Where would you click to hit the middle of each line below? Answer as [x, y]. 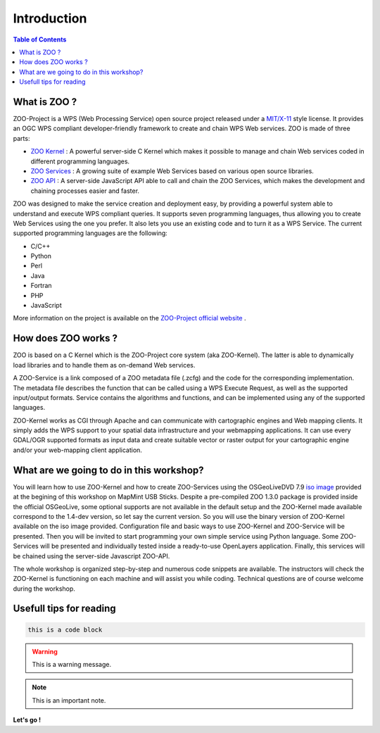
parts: [21, 138]
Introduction [50, 18]
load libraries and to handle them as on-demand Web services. [104, 365]
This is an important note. [69, 700]
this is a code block [65, 629]
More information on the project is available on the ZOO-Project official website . [129, 318]
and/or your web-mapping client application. [77, 450]
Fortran [41, 286]
